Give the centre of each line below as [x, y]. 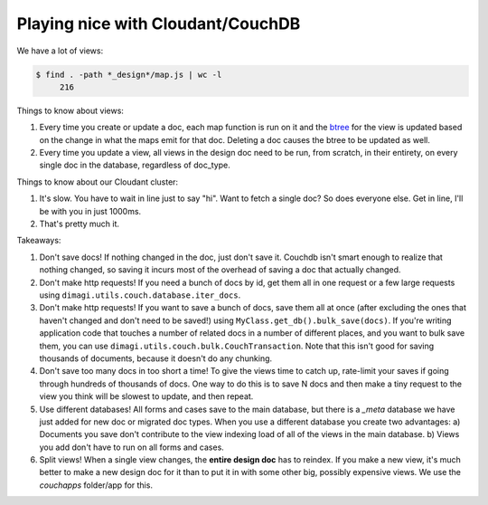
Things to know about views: [70, 110]
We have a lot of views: [60, 51]
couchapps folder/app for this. [96, 485]
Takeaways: [39, 241]
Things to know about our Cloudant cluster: [98, 182]
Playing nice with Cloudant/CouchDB [159, 24]
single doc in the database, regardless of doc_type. [135, 165]
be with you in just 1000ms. [90, 211]
